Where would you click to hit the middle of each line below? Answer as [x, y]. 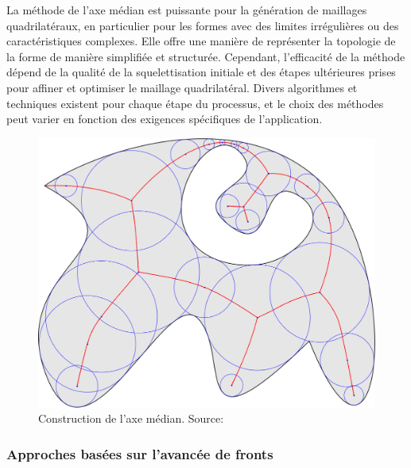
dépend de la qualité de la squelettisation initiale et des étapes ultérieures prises [201, 72]
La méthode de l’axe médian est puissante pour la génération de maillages [187, 10]
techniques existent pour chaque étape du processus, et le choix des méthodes [195, 103]
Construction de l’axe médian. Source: [131, 418]
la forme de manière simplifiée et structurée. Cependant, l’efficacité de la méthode [206, 56]
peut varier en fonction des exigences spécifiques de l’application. [165, 119]
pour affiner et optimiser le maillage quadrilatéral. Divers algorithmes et [182, 87]
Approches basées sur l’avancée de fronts [140, 453]
